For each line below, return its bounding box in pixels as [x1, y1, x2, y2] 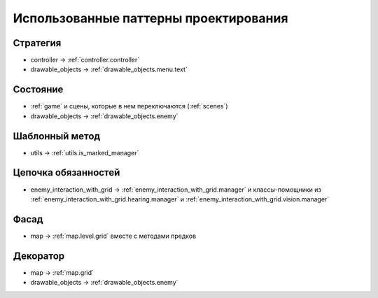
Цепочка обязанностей [13, 166, 120, 178]
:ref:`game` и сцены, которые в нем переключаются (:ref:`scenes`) [30, 102, 228, 111]
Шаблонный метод [13, 130, 101, 142]
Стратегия [13, 37, 62, 49]
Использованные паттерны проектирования [13, 10, 288, 26]
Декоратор [13, 250, 65, 262]
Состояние [13, 84, 64, 96]
